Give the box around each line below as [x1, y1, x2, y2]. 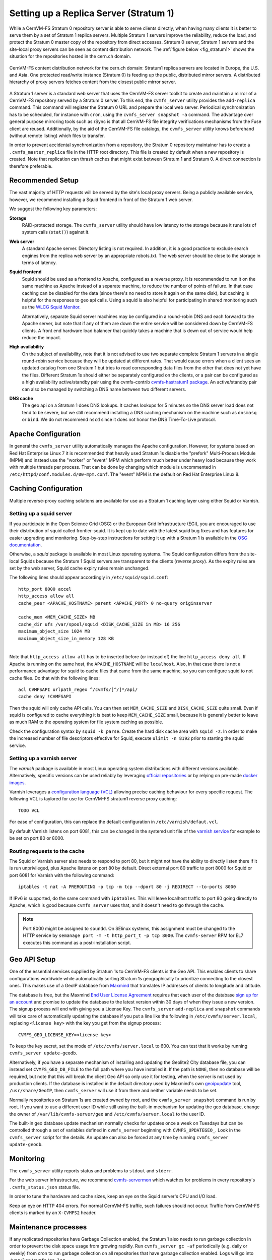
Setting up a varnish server [9, 755, 78, 762]
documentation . [9, 542, 42, 548]
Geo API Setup [9, 955, 56, 964]
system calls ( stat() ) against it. [22, 229, 90, 235]
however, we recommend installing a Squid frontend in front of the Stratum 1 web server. [9, 197, 193, 203]
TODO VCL [18, 807, 40, 813]
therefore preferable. [9, 163, 53, 169]
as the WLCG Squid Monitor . [22, 304, 81, 310]
